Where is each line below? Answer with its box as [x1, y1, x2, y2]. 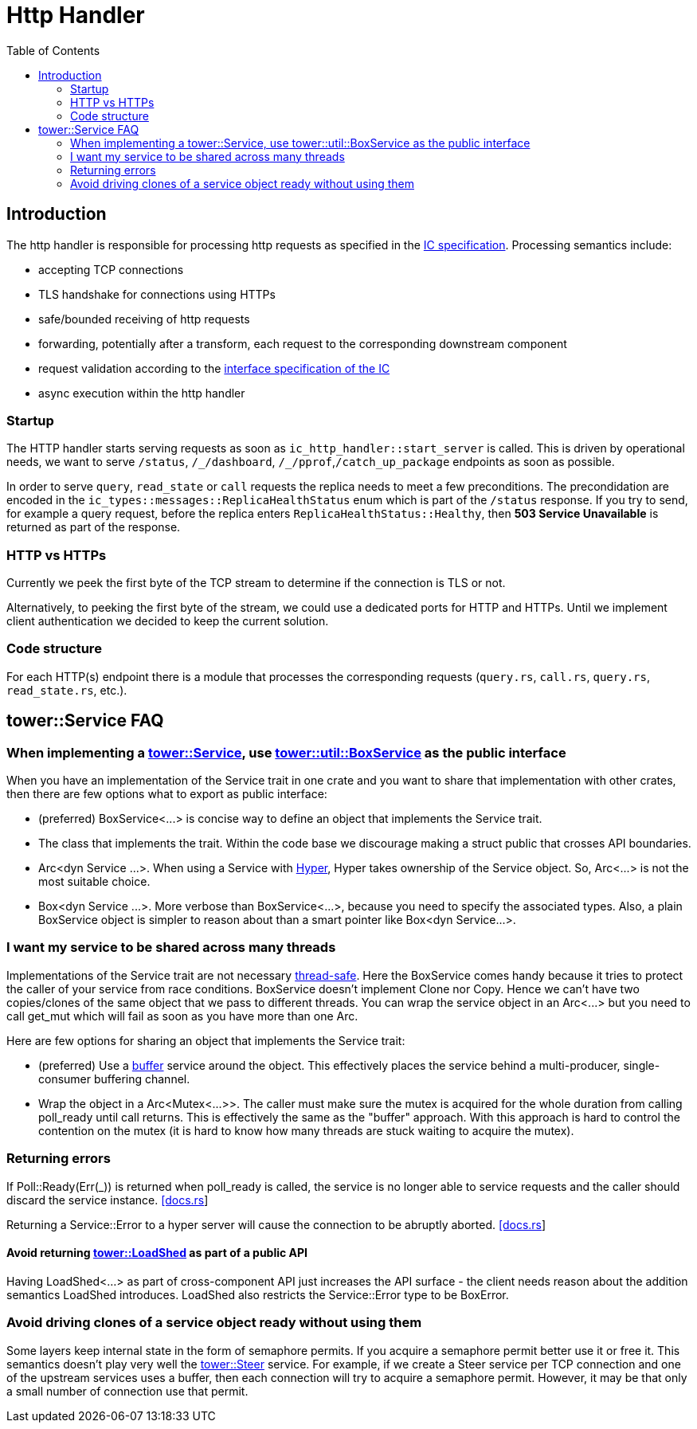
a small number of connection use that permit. [6, 1384, 249, 1398]
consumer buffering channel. [38, 1071, 190, 1086]
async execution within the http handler [38, 386, 245, 400]
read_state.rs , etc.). [6, 683, 127, 697]
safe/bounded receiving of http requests [38, 311, 250, 326]
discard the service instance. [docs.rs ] [6, 1192, 209, 1207]
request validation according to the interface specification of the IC [38, 361, 390, 375]
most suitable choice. [38, 875, 151, 889]
